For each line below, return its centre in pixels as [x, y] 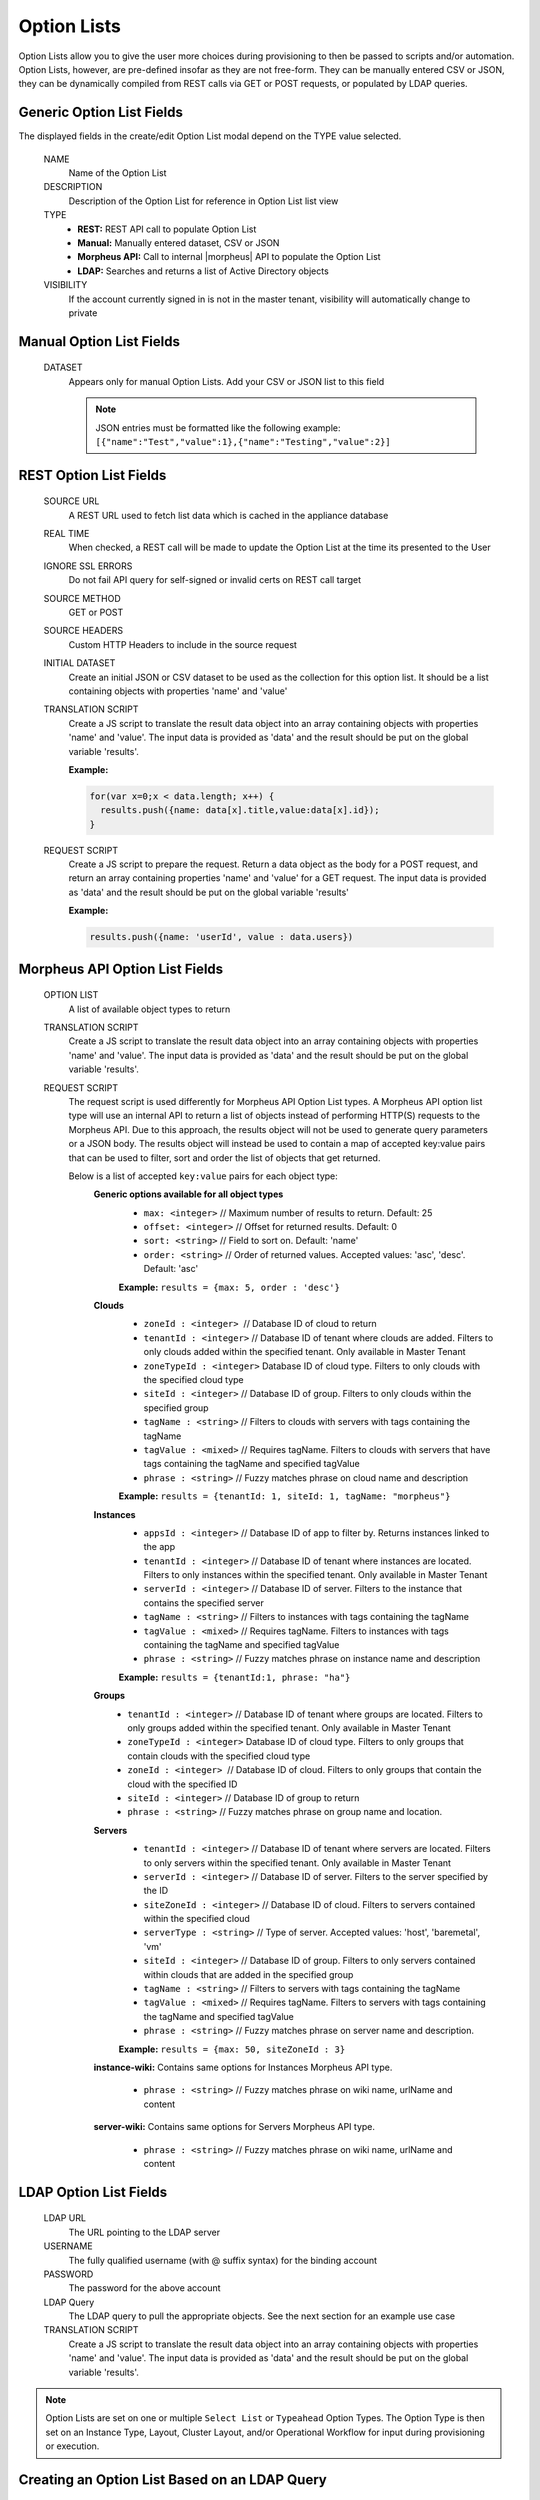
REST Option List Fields [92, 475]
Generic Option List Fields [101, 112]
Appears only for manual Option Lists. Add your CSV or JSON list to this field [226, 381]
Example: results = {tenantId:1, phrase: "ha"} [234, 1677]
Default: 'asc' [171, 1269]
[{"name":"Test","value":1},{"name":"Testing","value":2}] [243, 441]
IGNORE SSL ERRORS [88, 566]
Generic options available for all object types [188, 1194]
